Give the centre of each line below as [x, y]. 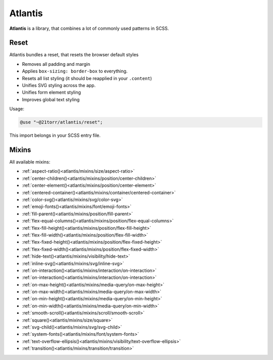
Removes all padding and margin [56, 64]
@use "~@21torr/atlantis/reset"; [61, 122]
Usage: [17, 109]
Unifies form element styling [51, 92]
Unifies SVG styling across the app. [59, 86]
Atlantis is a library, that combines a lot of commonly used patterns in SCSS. [89, 28]
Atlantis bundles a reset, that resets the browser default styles [74, 55]
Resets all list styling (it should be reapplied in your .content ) [87, 78]
